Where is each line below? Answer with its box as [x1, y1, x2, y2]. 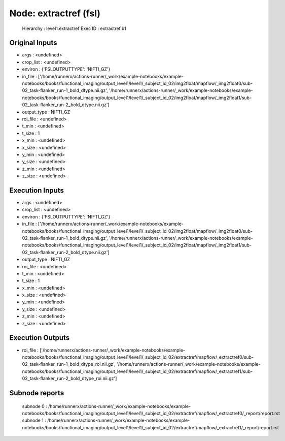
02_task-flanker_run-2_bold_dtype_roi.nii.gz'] [22, 375, 117, 382]
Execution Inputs [9, 186, 64, 195]
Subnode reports [9, 389, 64, 397]
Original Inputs [9, 39, 57, 47]
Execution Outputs [9, 333, 70, 342]
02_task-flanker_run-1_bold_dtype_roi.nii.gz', [22, 361, 116, 367]
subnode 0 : [22, 403, 48, 409]
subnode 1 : [22, 417, 47, 424]
